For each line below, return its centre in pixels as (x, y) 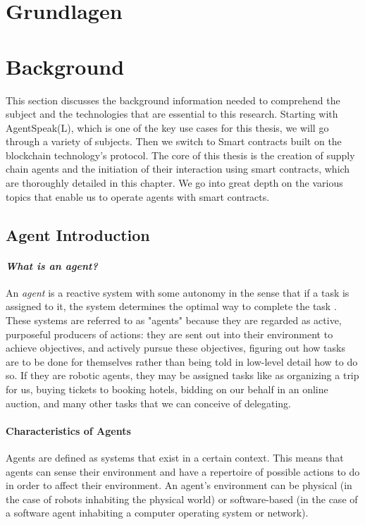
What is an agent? (52, 265)
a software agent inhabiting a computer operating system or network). (157, 513)
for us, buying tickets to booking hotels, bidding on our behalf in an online (167, 389)
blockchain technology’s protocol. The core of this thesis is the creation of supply (180, 155)
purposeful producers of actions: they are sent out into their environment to (169, 334)
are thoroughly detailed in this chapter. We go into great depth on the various (174, 183)
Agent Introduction (78, 234)
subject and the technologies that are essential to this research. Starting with (172, 114)
